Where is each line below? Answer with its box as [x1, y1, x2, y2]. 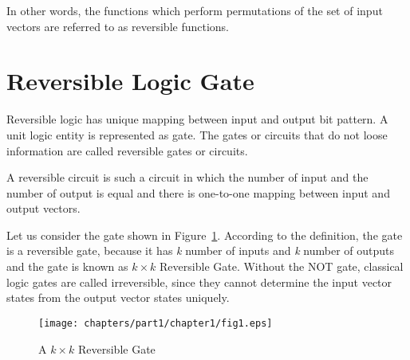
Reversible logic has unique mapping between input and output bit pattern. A [6, 111, 388, 127]
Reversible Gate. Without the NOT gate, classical [160, 258, 404, 275]
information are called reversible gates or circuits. [6, 142, 248, 158]
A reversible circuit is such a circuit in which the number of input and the [6, 169, 369, 186]
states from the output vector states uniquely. [6, 289, 230, 306]
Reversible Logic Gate [6, 65, 254, 97]
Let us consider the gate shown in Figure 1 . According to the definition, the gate [6, 226, 403, 243]
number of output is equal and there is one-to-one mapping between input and [6, 184, 390, 201]
